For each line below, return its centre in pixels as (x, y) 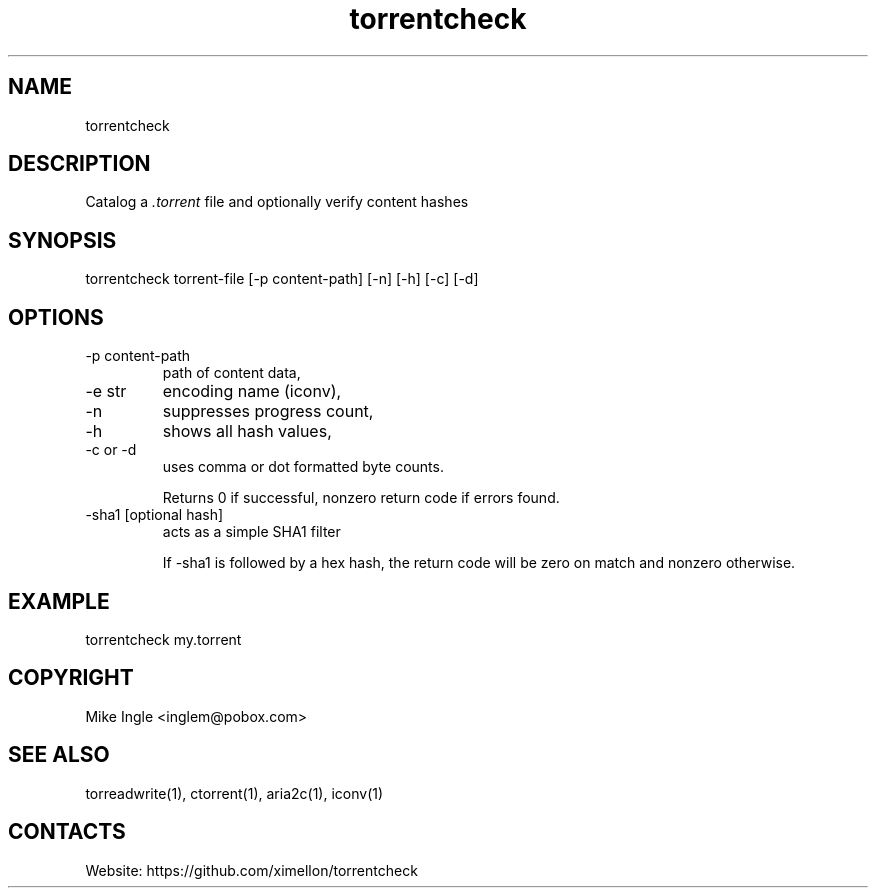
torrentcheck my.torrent (163, 639)
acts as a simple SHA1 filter (251, 532)
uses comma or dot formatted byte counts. (303, 467)
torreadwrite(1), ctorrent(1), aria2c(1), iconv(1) (234, 793)
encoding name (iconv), (252, 391)
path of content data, (231, 373)
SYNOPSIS (62, 240)
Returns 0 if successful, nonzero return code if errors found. (361, 498)
